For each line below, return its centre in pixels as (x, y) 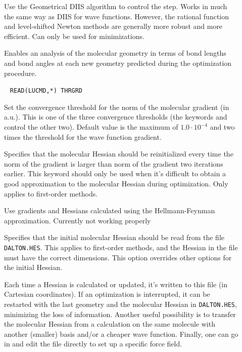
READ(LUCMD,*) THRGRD (46, 91)
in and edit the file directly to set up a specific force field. (93, 344)
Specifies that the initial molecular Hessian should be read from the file (114, 237)
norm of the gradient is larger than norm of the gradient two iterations (114, 163)
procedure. (20, 73)
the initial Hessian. (33, 267)
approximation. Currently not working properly (78, 220)
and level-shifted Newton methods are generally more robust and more (113, 26)
